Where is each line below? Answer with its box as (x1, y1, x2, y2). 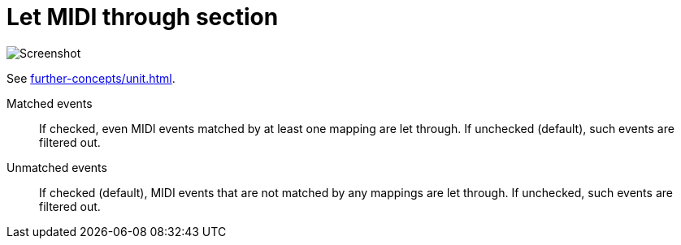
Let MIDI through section (7, 3, 279, 31)
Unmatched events (7, 160, 107, 174)
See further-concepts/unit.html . (7, 71, 176, 85)
